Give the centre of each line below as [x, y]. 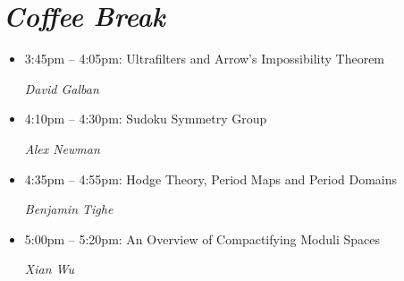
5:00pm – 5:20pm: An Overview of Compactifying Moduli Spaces [202, 238]
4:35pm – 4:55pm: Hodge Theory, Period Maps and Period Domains [211, 179]
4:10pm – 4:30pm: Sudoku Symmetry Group [146, 119]
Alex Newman [62, 148]
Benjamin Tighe [69, 209]
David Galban [62, 88]
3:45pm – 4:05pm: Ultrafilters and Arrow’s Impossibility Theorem [205, 59]
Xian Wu [49, 269]
